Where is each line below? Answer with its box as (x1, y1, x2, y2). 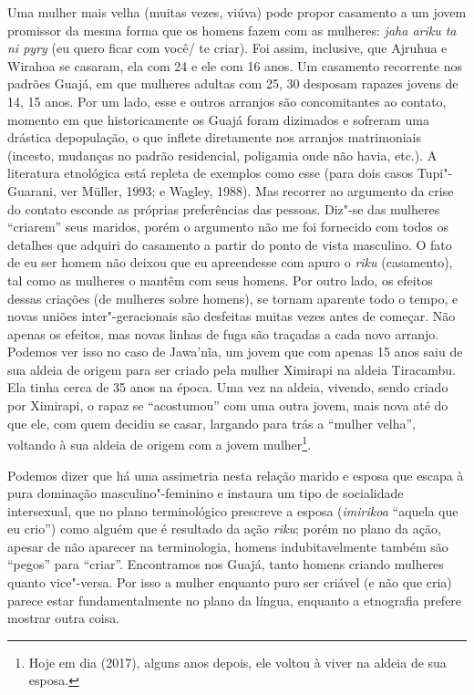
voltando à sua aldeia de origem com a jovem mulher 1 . (7, 432, 312, 453)
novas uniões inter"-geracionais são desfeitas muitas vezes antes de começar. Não (7, 306, 456, 326)
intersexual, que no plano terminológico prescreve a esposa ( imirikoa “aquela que (7, 501, 459, 520)
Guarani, (7, 181, 57, 200)
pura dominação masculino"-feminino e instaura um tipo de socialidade (7, 483, 404, 503)
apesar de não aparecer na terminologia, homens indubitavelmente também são (7, 536, 448, 555)
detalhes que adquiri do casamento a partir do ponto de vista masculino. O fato (7, 234, 452, 254)
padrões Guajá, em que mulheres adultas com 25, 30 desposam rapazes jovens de (7, 74, 459, 93)
